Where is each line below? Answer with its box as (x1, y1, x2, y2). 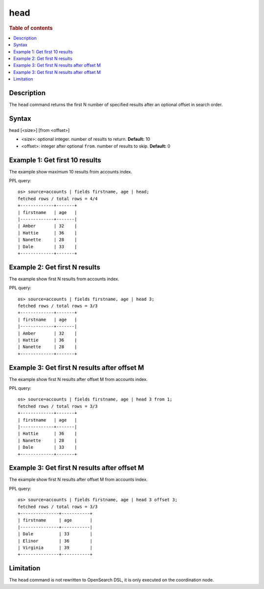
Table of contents (9, 24, 53, 31)
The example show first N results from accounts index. (9, 276, 119, 282)
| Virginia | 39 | (18, 545, 93, 550)
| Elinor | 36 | (18, 538, 93, 544)
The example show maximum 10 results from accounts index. (9, 168, 132, 174)
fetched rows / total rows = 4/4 (18, 196, 98, 201)
